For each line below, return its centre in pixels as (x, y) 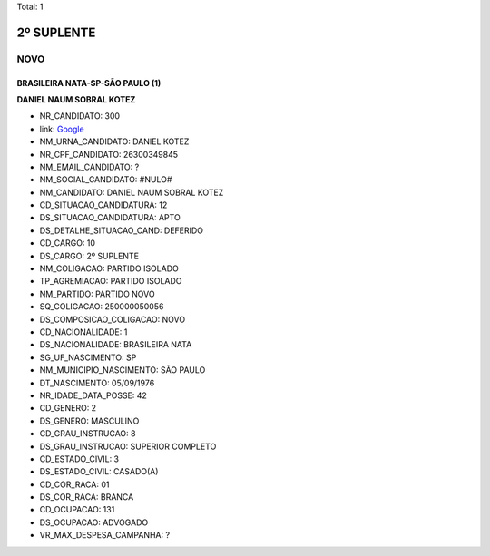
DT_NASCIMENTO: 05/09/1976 (97, 383)
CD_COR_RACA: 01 (74, 484)
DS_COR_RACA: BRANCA (87, 497)
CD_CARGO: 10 (67, 243)
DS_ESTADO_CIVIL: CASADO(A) (99, 472)
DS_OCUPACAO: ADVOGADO (94, 522)
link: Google (62, 129)
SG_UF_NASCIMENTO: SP (88, 357)
